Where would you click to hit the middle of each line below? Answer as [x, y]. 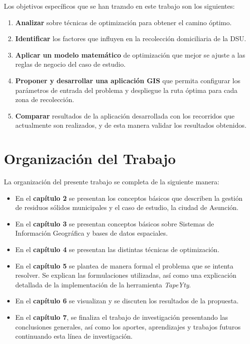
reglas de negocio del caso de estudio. [70, 64]
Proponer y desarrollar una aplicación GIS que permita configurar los [128, 80]
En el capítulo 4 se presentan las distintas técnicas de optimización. [117, 249]
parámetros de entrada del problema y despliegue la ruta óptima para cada [126, 90]
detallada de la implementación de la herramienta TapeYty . [103, 284]
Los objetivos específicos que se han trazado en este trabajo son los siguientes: [119, 6]
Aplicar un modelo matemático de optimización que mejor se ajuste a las [130, 54]
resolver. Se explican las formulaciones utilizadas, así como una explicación [126, 275]
